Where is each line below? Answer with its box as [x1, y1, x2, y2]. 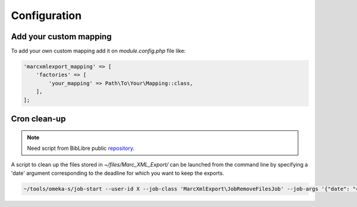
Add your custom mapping [11, 32, 112, 42]
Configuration [11, 9, 82, 22]
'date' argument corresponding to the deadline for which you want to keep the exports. [11, 170, 224, 177]
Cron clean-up [11, 114, 66, 124]
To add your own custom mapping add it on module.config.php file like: [11, 48, 186, 55]
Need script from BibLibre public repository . [27, 145, 135, 152]
